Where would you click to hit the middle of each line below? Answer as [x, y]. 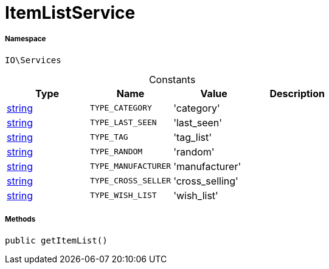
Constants [172, 79]
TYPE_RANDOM [116, 152]
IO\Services [33, 60]
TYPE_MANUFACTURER [131, 166]
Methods [20, 220]
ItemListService [70, 13]
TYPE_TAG [109, 137]
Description [297, 93]
